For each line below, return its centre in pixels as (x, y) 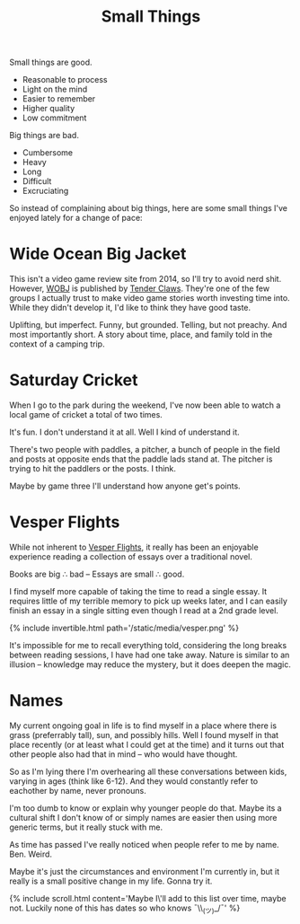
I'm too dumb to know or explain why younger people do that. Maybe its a (146, 808)
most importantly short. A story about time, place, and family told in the (141, 335)
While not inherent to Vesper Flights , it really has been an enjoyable (134, 547)
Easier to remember (59, 99)
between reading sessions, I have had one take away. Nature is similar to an (150, 655)
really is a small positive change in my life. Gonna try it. (111, 881)
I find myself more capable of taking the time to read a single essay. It (138, 591)
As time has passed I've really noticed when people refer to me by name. (145, 844)
